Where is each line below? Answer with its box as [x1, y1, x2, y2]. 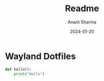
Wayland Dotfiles [5, 51, 76, 61]
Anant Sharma [67, 19, 97, 25]
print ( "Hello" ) [14, 71, 45, 76]
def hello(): [5, 67, 32, 72]
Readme [65, 3, 99, 14]
